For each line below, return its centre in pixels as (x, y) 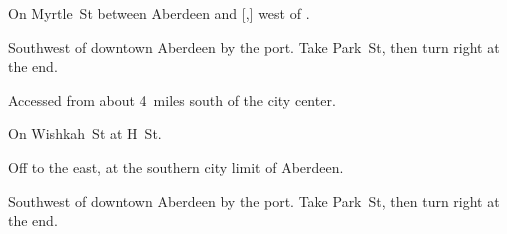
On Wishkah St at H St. (85, 133)
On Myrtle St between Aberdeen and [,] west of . (159, 13)
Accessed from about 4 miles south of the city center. (172, 99)
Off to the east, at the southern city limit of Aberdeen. (176, 166)
